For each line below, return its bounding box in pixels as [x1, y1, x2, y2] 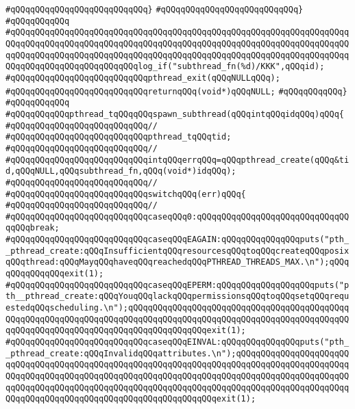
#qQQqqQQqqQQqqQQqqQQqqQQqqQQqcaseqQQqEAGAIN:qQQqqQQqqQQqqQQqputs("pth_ [5, 235, 350, 245]
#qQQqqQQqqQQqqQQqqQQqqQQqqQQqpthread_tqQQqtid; [5, 132, 232, 142]
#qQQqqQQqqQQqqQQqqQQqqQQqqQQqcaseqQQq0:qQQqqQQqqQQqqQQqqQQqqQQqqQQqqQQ [5, 211, 350, 222]
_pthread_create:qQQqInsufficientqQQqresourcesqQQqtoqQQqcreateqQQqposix [5, 246, 350, 256]
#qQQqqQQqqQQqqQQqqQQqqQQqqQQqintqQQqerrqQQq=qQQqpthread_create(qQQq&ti [5, 155, 350, 165]
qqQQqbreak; [5, 223, 60, 233]
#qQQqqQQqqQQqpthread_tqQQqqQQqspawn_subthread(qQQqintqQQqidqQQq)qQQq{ [5, 109, 344, 119]
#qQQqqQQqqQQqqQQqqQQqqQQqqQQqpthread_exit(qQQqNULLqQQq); [5, 72, 280, 83]
